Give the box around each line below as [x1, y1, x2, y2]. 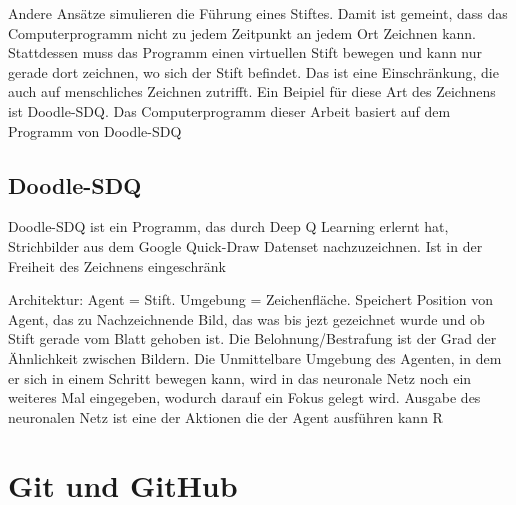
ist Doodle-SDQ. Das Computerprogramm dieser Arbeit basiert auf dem [8, 100, 451, 121]
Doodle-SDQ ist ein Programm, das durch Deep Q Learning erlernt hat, [8, 216, 449, 237]
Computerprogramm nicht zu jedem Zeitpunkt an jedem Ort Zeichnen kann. [8, 22, 477, 43]
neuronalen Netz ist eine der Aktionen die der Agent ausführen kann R [8, 406, 443, 427]
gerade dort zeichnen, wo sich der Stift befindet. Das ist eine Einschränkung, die [8, 61, 499, 82]
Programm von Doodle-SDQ [8, 120, 182, 141]
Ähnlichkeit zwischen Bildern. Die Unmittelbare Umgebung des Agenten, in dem [8, 347, 502, 368]
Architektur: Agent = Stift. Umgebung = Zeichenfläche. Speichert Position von [8, 289, 493, 310]
